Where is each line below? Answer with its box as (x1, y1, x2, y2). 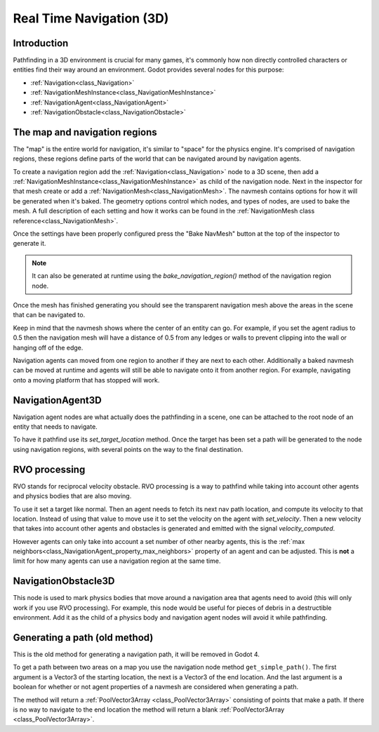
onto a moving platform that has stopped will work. (13, 375, 160, 384)
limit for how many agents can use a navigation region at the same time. (13, 557, 221, 565)
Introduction (13, 37, 69, 49)
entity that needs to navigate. (13, 422, 98, 431)
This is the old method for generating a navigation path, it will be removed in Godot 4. (13, 650, 260, 659)
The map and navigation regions (13, 126, 157, 138)
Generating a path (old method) (13, 632, 154, 644)
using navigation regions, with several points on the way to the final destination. (13, 445, 244, 453)
